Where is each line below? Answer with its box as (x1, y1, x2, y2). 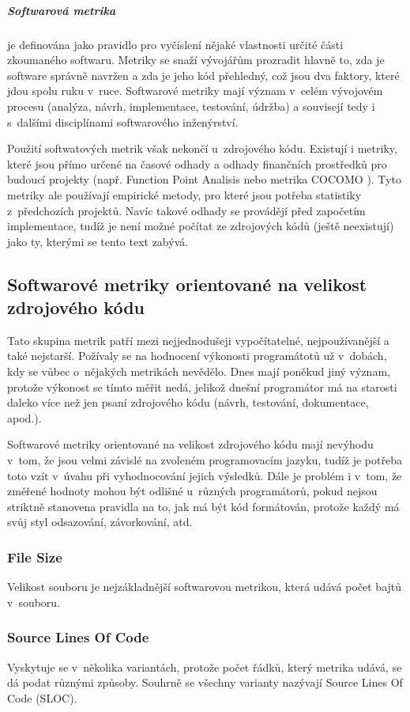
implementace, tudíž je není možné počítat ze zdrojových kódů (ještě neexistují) (7, 218, 394, 234)
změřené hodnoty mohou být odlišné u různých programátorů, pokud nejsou (7, 483, 378, 499)
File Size (7, 547, 62, 566)
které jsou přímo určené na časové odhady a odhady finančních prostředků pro (7, 155, 387, 172)
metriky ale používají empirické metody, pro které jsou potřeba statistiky (7, 186, 362, 203)
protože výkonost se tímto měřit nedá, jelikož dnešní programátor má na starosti (7, 378, 397, 395)
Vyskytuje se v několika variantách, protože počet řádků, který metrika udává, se (7, 658, 402, 675)
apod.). (7, 409, 42, 426)
